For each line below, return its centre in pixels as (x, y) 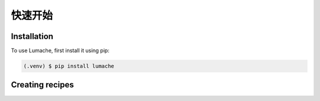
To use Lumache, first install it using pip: (60, 51)
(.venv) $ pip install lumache (69, 66)
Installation (32, 36)
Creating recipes (42, 85)
